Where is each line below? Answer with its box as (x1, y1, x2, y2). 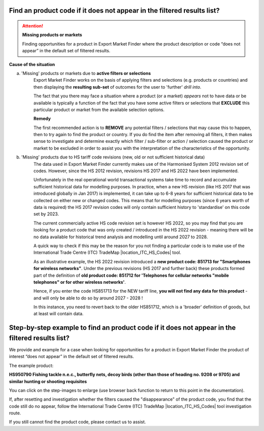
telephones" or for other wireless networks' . (33, 279, 126, 285)
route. (9, 410, 22, 416)
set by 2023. (33, 211, 59, 217)
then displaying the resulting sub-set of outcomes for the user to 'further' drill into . (33, 84, 201, 90)
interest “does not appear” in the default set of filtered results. (9, 354, 134, 360)
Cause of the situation (9, 61, 55, 67)
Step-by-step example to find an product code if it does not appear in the (9, 323, 236, 332)
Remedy (33, 115, 51, 122)
